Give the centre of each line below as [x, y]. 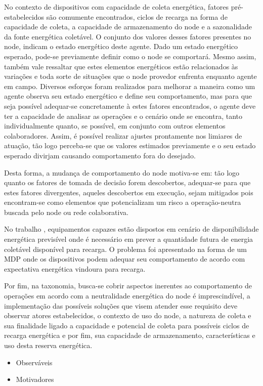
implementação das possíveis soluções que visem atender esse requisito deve [121, 305]
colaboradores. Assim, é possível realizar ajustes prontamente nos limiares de [123, 135]
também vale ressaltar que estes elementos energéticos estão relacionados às [121, 66]
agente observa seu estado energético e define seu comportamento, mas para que [128, 96]
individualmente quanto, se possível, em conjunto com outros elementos [115, 126]
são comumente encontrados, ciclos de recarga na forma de [137, 16]
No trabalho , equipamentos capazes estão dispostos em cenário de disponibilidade [131, 229]
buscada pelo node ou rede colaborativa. [66, 212]
